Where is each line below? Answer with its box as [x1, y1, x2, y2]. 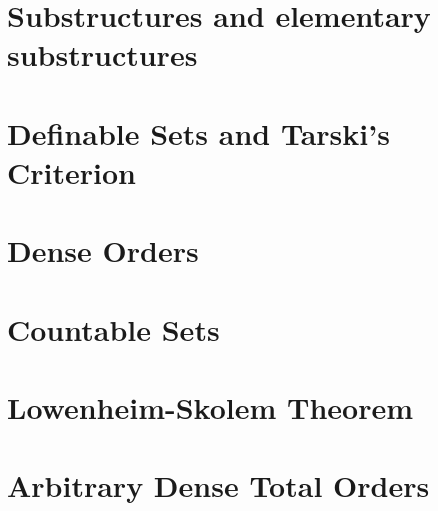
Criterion [7, 151, 136, 192]
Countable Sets [7, 308, 220, 349]
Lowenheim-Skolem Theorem [7, 387, 414, 428]
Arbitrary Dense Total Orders [7, 465, 430, 506]
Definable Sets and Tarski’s [7, 112, 390, 153]
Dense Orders [7, 230, 199, 271]
